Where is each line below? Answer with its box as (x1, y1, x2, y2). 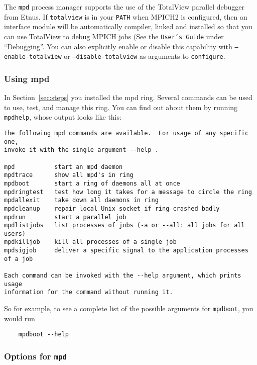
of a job (4, 255, 33, 262)
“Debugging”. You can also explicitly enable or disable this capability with (4, 41, 232, 51)
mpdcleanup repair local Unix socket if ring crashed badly (4, 205, 220, 212)
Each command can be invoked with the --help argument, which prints (4, 272, 241, 280)
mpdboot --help (18, 331, 69, 338)
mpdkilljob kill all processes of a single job (4, 238, 177, 246)
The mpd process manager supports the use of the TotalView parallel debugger (4, 2, 244, 12)
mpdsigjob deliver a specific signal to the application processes (4, 247, 248, 254)
